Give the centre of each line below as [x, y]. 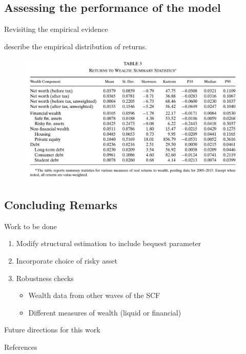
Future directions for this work [52, 330]
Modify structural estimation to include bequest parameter [109, 243]
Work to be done [30, 226]
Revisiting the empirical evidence [56, 29]
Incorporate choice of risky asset [67, 260]
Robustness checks [45, 278]
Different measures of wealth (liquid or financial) [105, 312]
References [21, 347]
